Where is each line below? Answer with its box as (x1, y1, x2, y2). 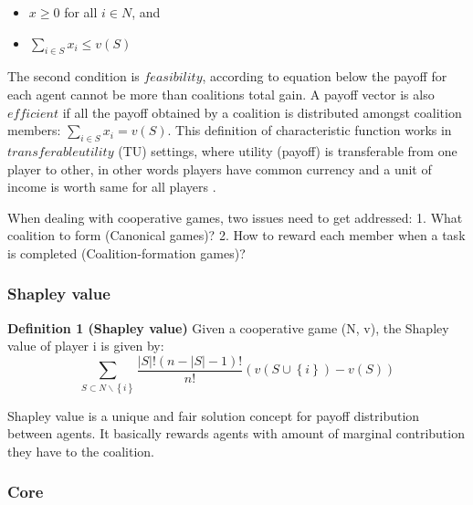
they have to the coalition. (7, 441, 154, 460)
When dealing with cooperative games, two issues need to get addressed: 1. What (7, 207, 463, 226)
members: (7, 121, 61, 140)
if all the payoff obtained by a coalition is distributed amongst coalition (62, 102, 462, 121)
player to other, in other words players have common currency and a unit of (7, 159, 432, 178)
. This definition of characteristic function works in (167, 121, 452, 140)
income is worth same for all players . (7, 177, 216, 196)
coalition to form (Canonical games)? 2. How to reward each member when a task (7, 226, 466, 245)
